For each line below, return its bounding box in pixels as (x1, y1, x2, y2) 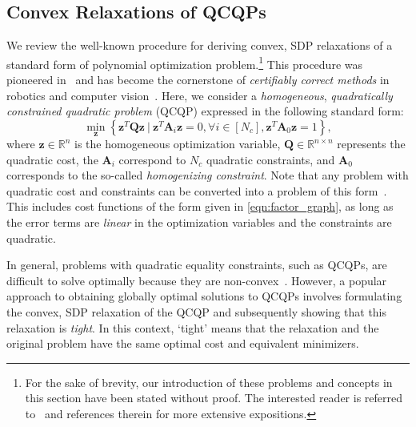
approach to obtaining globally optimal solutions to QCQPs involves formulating (6, 288, 402, 304)
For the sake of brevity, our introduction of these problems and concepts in (25, 373, 393, 390)
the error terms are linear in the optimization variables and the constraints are (6, 214, 392, 231)
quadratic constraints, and (206, 151, 335, 167)
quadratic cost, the (6, 151, 98, 167)
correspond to (118, 151, 186, 167)
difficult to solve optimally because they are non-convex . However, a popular (6, 272, 387, 288)
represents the (337, 135, 406, 152)
